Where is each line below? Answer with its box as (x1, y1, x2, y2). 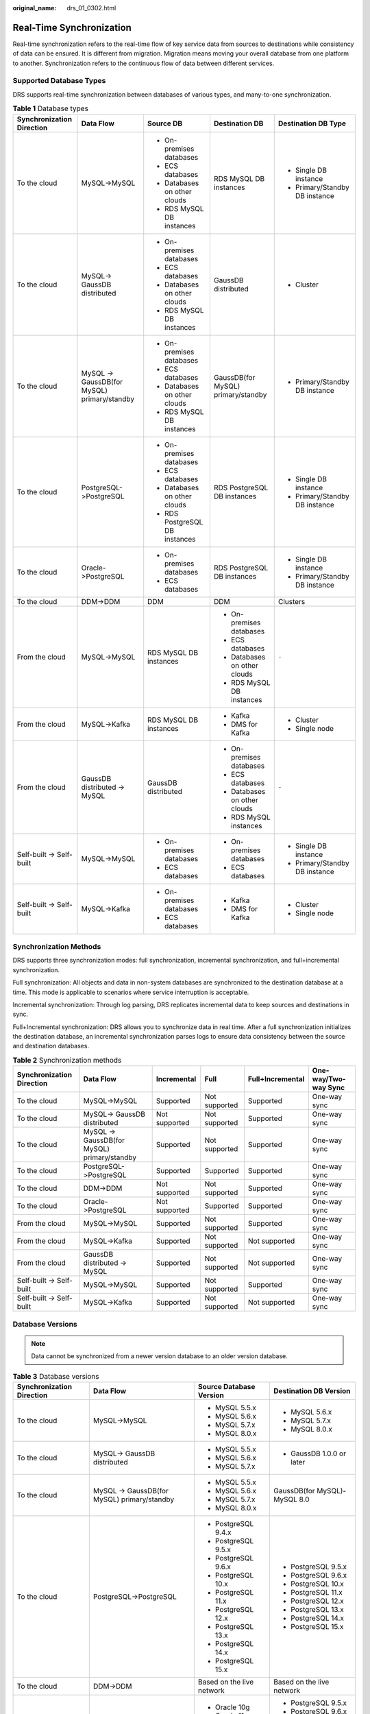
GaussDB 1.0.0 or (291, 1449, 346, 1458)
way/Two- (312, 1074, 346, 1084)
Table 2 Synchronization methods (12, 1056, 122, 1065)
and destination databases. (12, 1042, 89, 1050)
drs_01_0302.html (66, 4, 116, 12)
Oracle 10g (214, 1702, 250, 1712)
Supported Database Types (12, 76, 106, 86)
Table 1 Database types (12, 104, 89, 113)
